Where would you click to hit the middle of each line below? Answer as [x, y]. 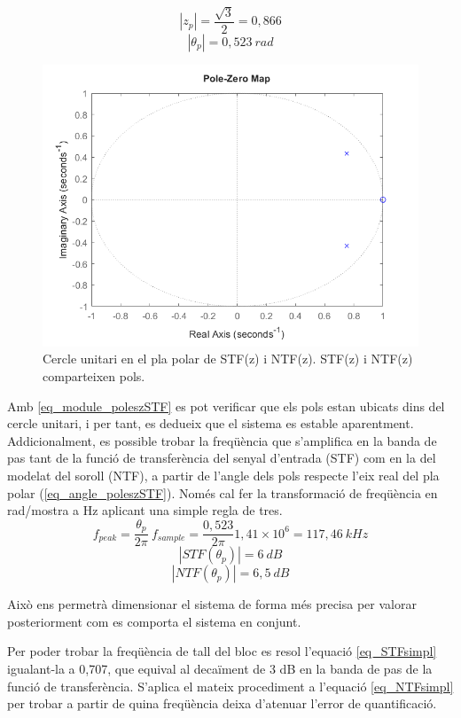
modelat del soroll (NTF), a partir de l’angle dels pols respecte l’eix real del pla [223, 475]
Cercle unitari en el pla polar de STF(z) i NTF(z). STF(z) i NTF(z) [228, 359]
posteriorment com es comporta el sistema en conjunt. [154, 621]
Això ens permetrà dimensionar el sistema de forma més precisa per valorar [212, 604]
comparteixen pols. [94, 376]
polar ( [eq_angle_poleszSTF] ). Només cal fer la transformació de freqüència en [223, 492]
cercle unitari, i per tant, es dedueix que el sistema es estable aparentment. [211, 423]
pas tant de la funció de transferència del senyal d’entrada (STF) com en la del [222, 458]
